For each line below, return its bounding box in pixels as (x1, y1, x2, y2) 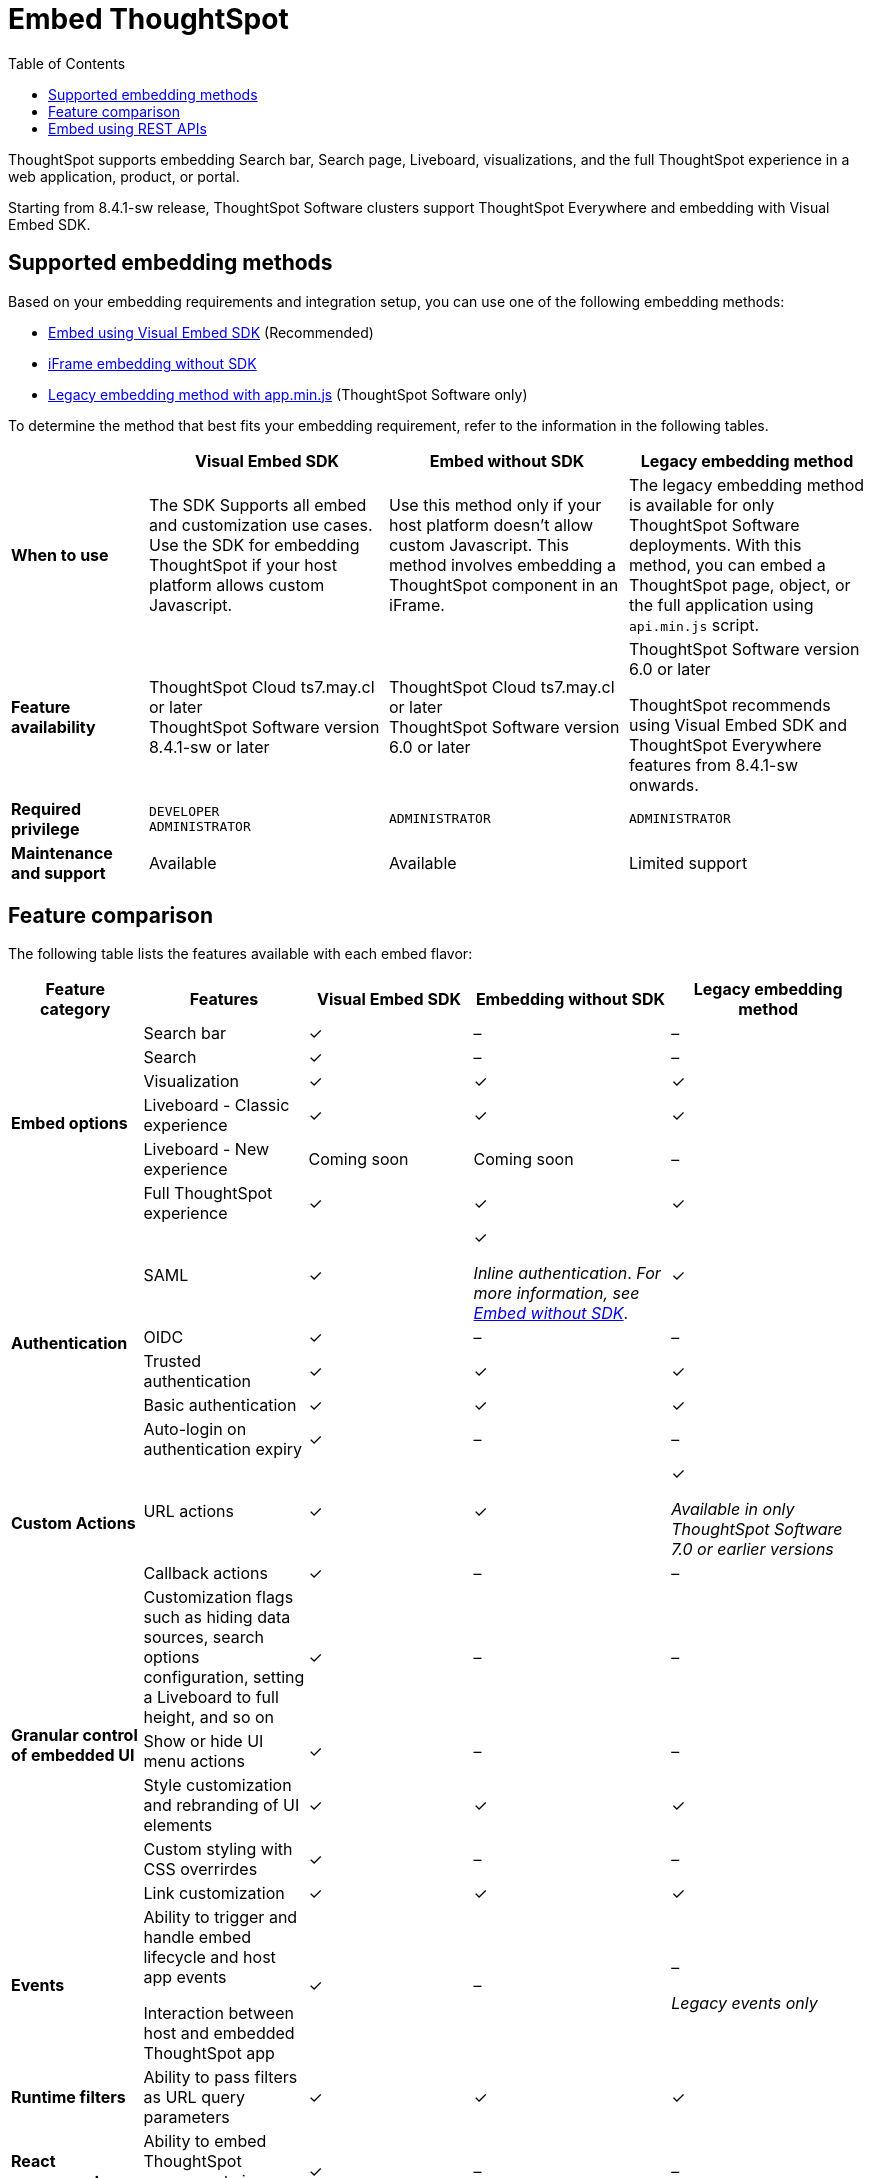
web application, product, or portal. (8, 167, 240, 185)
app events (143, 1967, 227, 1988)
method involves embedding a (389, 554, 616, 575)
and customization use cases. (149, 514, 373, 535)
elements (143, 1815, 213, 1836)
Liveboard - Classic (143, 1095, 290, 1116)
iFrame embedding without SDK (48, 354, 257, 372)
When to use (11, 544, 109, 565)
